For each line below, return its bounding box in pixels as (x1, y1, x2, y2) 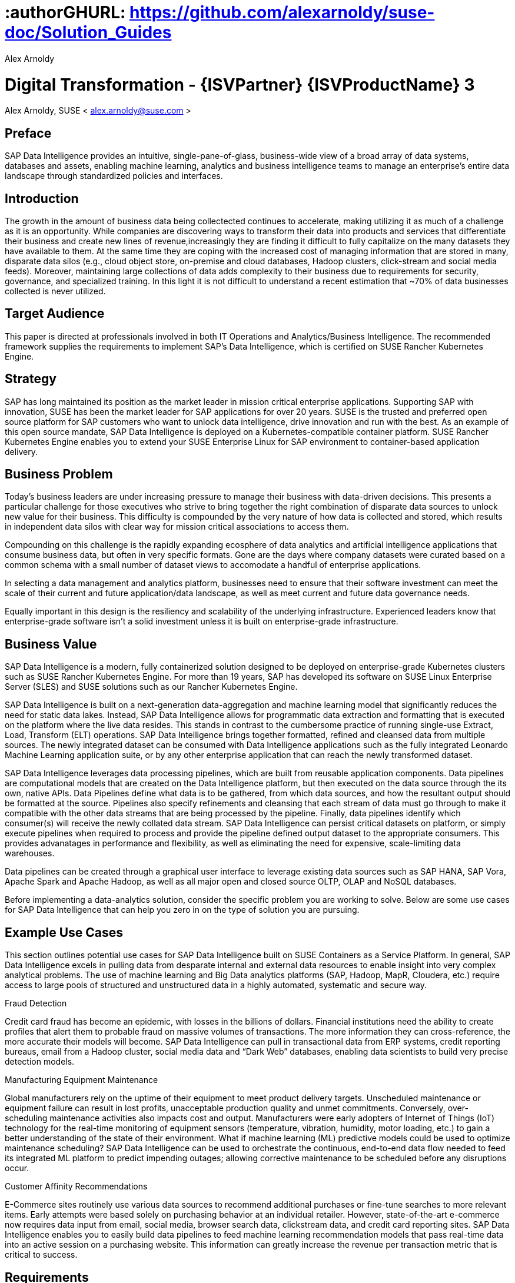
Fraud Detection (5, 998, 67, 1009)
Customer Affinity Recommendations (5, 1181, 148, 1192)
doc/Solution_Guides (5, 22, 172, 42)
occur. (5, 1163, 29, 1174)
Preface (5, 125, 52, 141)
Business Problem (5, 467, 113, 482)
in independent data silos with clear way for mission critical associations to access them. (5, 521, 349, 532)
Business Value (5, 636, 97, 652)
